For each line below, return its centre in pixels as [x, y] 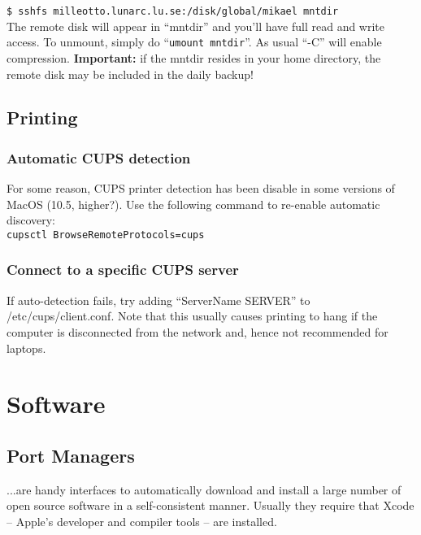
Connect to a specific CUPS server [123, 270]
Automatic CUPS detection [99, 157]
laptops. [26, 348]
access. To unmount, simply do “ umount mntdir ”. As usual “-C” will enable [194, 42]
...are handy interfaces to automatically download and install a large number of [204, 489]
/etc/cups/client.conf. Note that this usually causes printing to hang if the [192, 316]
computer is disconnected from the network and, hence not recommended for [197, 331]
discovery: [31, 220]
